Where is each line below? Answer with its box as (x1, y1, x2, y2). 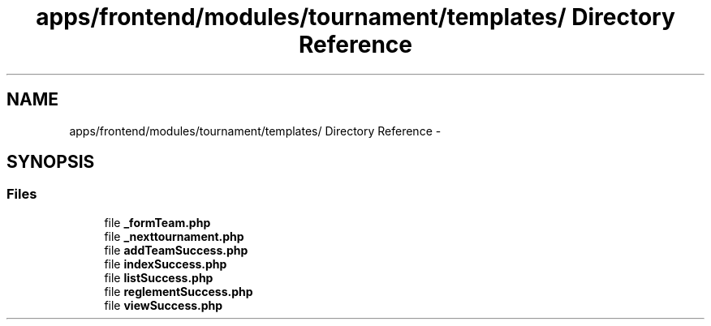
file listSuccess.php (104, 270, 213, 285)
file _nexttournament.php (104, 229, 244, 243)
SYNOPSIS (6, 152, 95, 173)
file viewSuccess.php (104, 298, 223, 312)
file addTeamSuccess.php (104, 242, 248, 257)
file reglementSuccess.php (104, 284, 253, 298)
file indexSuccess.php (104, 256, 227, 271)
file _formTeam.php (104, 215, 211, 229)
